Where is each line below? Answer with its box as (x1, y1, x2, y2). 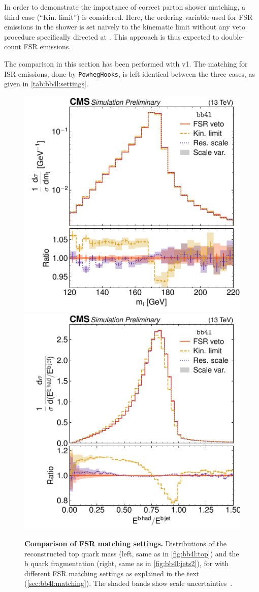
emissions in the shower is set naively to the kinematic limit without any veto (4, 21, 245, 32)
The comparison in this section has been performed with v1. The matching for (4, 58, 248, 69)
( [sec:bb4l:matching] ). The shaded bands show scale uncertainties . (24, 578, 233, 588)
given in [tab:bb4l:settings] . (4, 78, 88, 89)
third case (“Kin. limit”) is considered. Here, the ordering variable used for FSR (4, 11, 253, 22)
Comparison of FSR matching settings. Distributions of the (24, 538, 226, 548)
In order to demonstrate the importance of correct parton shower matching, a (4, 2, 245, 12)
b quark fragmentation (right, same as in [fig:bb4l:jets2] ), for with (24, 558, 229, 569)
